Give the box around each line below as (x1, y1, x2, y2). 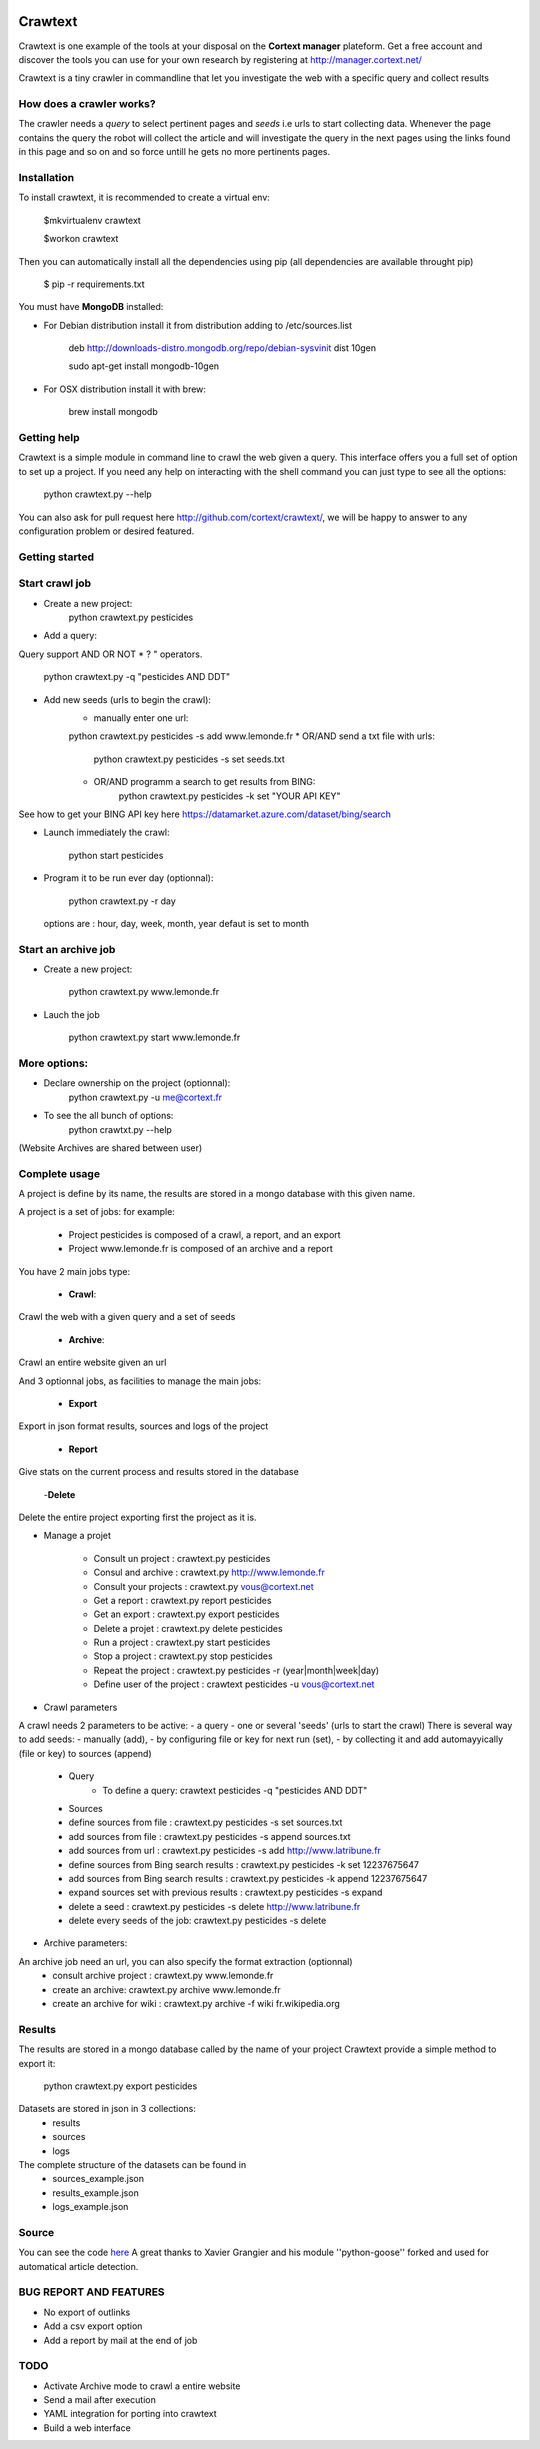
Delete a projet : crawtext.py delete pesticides (93, 1622, 284, 1634)
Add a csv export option (43, 2320, 143, 2332)
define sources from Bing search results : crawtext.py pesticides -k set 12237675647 (68, 1858, 420, 1870)
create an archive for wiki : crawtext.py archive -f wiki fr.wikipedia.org (52, 1998, 340, 2010)
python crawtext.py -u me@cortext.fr (68, 1091, 223, 1103)
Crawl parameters (43, 1701, 118, 1713)
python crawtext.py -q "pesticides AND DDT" (43, 671, 230, 683)
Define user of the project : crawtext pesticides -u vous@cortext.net (93, 1678, 375, 1690)
